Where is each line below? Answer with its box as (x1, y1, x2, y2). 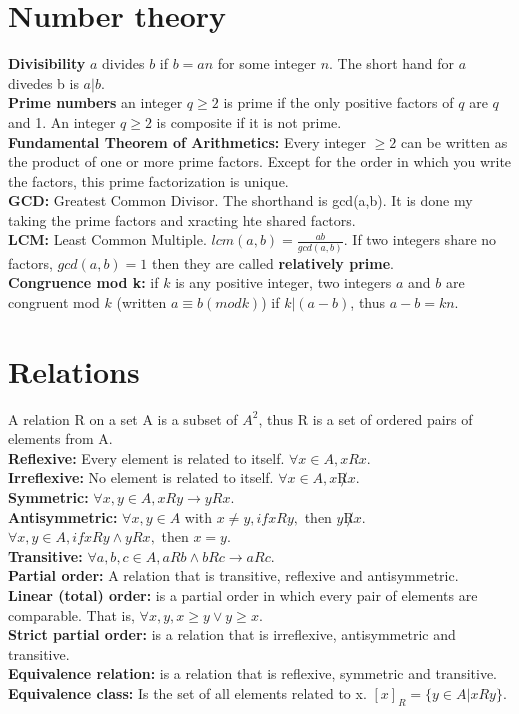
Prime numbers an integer (8, 92, 183, 113)
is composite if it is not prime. (156, 111, 342, 132)
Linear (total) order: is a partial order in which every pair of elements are (8, 585, 478, 606)
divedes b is (8, 72, 79, 93)
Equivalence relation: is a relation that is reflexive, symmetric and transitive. (8, 663, 498, 684)
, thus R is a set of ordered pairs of (258, 408, 473, 429)
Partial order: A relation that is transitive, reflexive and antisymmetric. (8, 565, 459, 586)
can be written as (400, 131, 508, 152)
